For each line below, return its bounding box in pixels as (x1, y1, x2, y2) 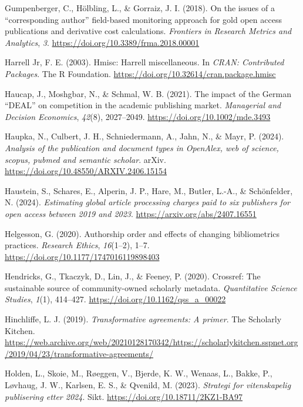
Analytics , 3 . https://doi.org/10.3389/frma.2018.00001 (5, 36, 200, 48)
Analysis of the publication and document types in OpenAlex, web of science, (5, 141, 279, 154)
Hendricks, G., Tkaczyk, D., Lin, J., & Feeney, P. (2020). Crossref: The (5, 270, 261, 282)
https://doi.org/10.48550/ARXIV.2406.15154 (5, 165, 167, 177)
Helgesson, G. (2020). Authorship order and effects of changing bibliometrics (5, 227, 280, 239)
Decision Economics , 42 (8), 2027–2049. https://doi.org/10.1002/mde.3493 (5, 110, 271, 122)
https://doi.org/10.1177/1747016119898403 (5, 250, 160, 262)
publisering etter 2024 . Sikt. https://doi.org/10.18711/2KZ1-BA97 (5, 390, 243, 402)
